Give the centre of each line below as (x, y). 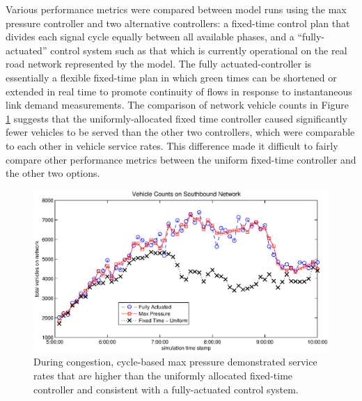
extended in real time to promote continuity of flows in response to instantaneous (179, 91)
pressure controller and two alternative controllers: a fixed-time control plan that (178, 23)
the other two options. (53, 173)
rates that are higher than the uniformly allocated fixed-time (163, 376)
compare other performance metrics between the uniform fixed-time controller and (181, 159)
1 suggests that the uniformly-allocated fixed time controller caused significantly (176, 118)
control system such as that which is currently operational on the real (199, 50)
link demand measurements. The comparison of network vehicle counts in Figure (177, 105)
